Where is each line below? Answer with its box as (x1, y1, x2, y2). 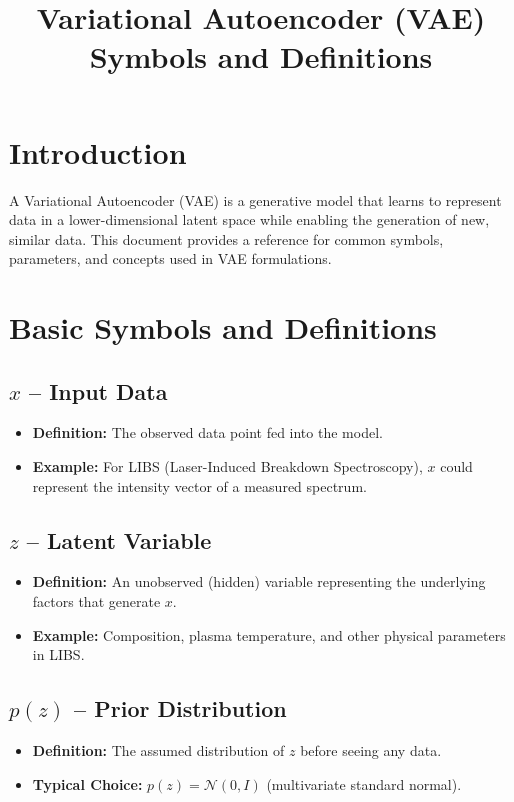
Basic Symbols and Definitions (9, 307, 437, 348)
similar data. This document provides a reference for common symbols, (9, 228, 444, 249)
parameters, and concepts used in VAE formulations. (9, 248, 332, 269)
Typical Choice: (32, 773, 143, 794)
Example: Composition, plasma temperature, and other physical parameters (32, 624, 506, 645)
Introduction (9, 131, 187, 172)
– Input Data (29, 375, 168, 406)
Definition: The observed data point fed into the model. (32, 422, 383, 443)
